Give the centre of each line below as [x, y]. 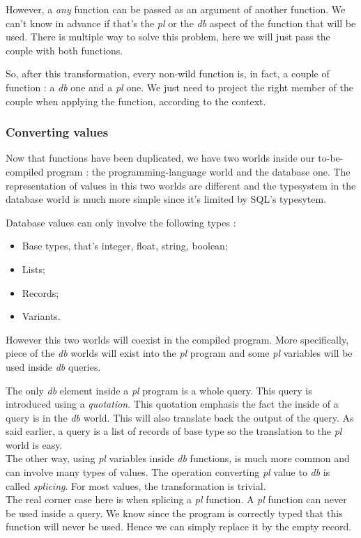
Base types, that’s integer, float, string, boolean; [125, 246]
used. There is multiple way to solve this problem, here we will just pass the [168, 37]
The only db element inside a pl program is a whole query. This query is [159, 390]
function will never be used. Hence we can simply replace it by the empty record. [179, 527]
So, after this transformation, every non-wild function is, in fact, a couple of [168, 74]
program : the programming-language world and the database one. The [199, 171]
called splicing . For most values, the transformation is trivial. [136, 485]
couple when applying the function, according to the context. [136, 101]
